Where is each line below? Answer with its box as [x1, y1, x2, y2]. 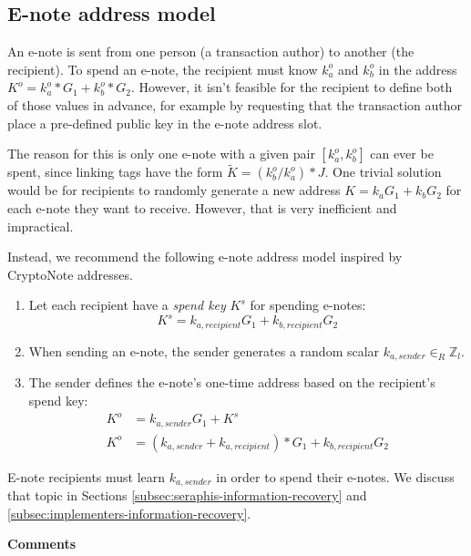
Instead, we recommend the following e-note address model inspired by [7, 247, 403, 266]
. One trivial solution [324, 162, 442, 181]
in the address [378, 59, 457, 78]
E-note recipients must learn [7, 467, 166, 486]
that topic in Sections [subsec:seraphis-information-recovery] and [7, 486, 367, 505]
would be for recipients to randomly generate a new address [7, 180, 341, 200]
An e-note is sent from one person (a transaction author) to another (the [7, 42, 415, 61]
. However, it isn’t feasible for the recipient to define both [131, 77, 453, 97]
